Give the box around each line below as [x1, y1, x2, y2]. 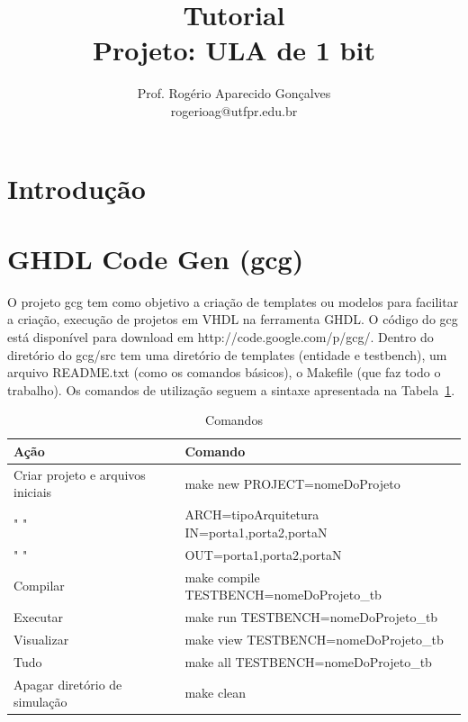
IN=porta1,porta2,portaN [184, 522, 328, 541]
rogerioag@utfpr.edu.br [170, 101, 298, 120]
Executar [13, 607, 64, 626]
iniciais [13, 483, 52, 501]
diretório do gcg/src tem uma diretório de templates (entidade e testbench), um [7, 345, 447, 364]
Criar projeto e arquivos [13, 465, 146, 483]
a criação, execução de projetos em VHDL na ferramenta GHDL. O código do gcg [7, 310, 458, 329]
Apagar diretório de [13, 674, 122, 693]
